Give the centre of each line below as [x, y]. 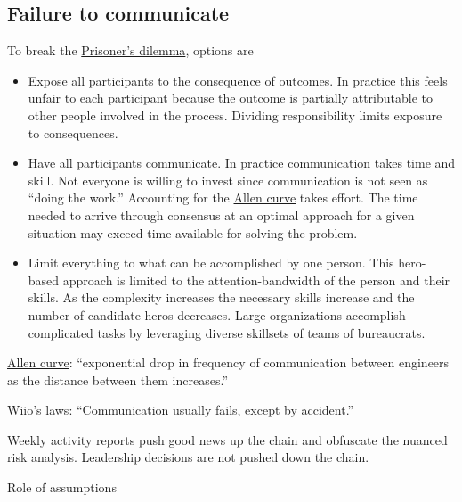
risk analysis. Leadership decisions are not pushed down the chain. [188, 457]
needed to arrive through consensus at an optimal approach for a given [221, 214]
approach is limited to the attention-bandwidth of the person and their [256, 280]
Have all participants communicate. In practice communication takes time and [242, 163]
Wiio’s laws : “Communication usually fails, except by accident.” [181, 410]
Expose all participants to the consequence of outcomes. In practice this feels [238, 80]
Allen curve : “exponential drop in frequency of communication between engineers [228, 362]
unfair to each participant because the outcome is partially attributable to [230, 98]
